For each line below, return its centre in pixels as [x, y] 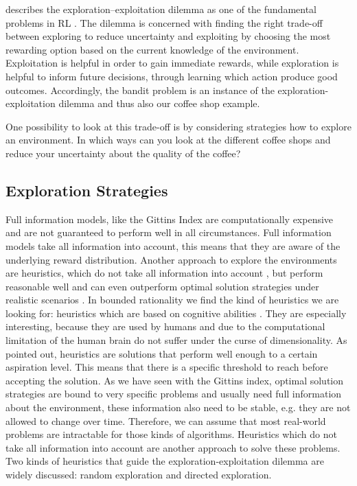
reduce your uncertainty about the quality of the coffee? [123, 153]
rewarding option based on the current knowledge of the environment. [152, 49]
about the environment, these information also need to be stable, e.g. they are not [178, 407]
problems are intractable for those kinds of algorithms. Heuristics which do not [171, 434]
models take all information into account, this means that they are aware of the [173, 245]
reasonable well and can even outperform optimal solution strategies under [162, 286]
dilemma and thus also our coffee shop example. [159, 103]
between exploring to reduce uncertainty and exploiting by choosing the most [168, 36]
